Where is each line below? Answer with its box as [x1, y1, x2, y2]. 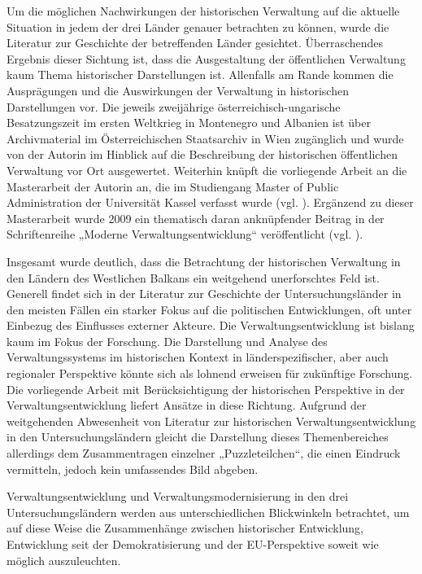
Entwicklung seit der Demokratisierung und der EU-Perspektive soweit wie [7, 536, 379, 552]
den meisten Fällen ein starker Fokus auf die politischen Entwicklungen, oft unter [7, 300, 412, 318]
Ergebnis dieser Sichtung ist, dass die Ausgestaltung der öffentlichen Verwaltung [7, 50, 406, 67]
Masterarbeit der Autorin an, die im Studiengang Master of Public [7, 177, 339, 195]
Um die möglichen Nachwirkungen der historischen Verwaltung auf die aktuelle [7, 2, 400, 19]
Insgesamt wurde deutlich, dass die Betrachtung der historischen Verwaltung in [7, 252, 401, 269]
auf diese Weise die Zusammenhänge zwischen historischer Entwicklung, [7, 519, 363, 537]
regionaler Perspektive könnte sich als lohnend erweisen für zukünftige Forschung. [7, 365, 413, 382]
